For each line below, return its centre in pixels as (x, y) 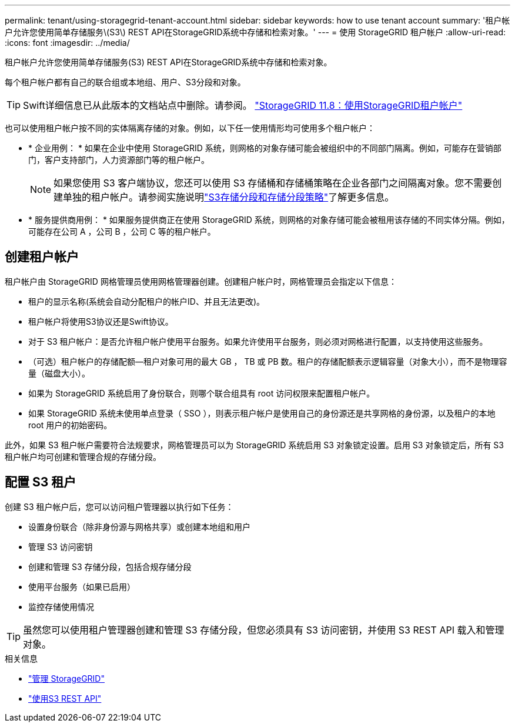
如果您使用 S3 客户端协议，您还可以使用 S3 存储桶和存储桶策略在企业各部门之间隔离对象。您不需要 (273, 183)
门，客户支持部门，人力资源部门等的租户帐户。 (119, 160)
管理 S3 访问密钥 (61, 546)
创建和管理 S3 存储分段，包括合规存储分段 (110, 566)
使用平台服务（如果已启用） (82, 586)
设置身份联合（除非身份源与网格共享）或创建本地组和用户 (139, 526)
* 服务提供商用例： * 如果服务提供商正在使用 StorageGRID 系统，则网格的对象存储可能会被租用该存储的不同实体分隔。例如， (269, 220)
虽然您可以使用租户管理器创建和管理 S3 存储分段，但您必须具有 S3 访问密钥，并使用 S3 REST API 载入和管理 (264, 630)
